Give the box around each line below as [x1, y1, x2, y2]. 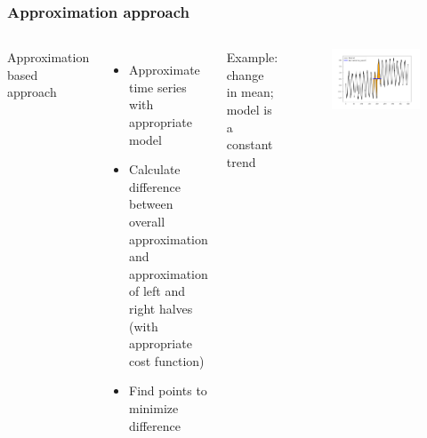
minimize [129, 398, 179, 417]
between [129, 195, 173, 213]
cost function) [129, 351, 205, 370]
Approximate [129, 60, 200, 79]
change [226, 65, 264, 84]
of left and [129, 282, 186, 300]
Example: [226, 48, 278, 67]
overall [129, 211, 165, 230]
